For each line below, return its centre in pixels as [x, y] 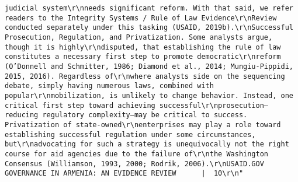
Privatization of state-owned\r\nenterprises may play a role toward [143, 125]
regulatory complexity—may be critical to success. [145, 115]
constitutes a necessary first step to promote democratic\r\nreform [143, 57]
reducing [22, 115]
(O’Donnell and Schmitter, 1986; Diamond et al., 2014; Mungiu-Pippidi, [149, 66]
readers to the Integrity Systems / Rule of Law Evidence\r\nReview [141, 18]
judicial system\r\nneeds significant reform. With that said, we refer [149, 8]
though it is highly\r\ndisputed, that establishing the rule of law [143, 47]
